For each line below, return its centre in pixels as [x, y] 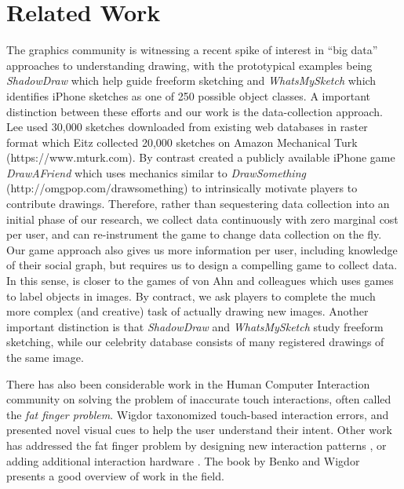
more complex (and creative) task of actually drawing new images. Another [187, 311]
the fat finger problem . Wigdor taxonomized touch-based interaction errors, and [198, 414]
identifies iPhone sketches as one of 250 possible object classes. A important [189, 95]
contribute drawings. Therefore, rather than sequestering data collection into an [198, 204]
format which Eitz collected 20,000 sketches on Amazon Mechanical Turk [182, 142]
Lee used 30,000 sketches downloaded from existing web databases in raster [187, 127]
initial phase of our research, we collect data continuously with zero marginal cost [202, 219]
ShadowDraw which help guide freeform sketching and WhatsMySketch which [191, 80]
